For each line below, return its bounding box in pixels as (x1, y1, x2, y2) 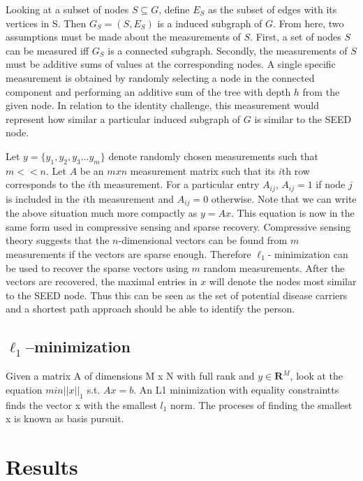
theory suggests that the (6, 233, 110, 247)
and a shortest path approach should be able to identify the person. (6, 301, 295, 316)
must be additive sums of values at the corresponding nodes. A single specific (6, 57, 336, 71)
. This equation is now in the (231, 206, 355, 220)
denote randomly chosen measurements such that (108, 148, 318, 163)
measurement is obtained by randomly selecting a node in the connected (6, 70, 315, 85)
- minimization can (267, 247, 348, 261)
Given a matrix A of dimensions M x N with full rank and (6, 368, 255, 383)
